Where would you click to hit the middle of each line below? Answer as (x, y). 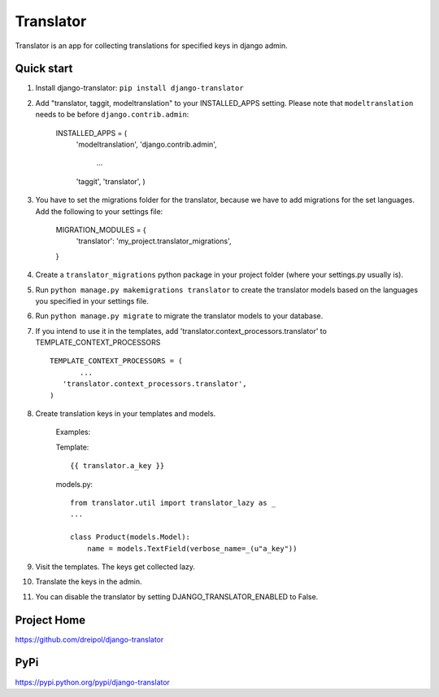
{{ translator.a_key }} (117, 466)
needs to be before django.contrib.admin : (112, 115)
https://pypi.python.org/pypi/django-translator (93, 682)
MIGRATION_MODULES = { (101, 230)
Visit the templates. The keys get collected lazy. (115, 567)
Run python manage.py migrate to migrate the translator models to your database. (179, 316)
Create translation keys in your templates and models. (126, 414)
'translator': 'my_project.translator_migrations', (154, 241)
